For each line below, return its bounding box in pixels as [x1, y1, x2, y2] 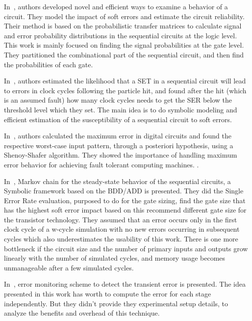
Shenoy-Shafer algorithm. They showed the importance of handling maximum [4, 150, 237, 160]
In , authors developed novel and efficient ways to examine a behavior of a [4, 1, 228, 11]
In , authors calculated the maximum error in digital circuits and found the [4, 131, 231, 141]
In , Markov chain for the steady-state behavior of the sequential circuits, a [4, 176, 231, 186]
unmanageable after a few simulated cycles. [4, 262, 134, 272]
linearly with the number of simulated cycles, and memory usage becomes [4, 253, 226, 263]
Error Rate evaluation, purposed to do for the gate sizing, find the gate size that [4, 195, 246, 205]
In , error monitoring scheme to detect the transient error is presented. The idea [4, 279, 246, 289]
